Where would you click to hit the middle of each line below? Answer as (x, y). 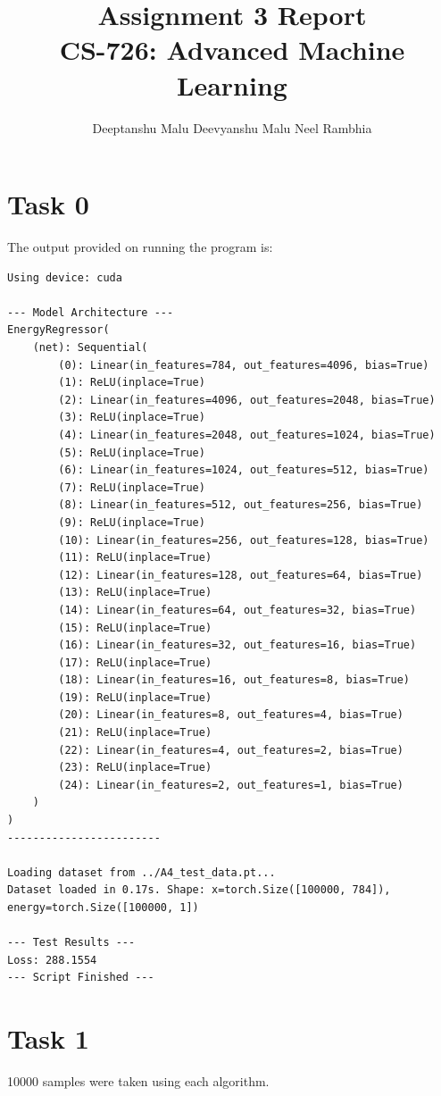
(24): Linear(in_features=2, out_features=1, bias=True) (231, 785)
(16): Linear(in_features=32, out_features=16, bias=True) (237, 645)
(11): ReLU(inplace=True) (135, 558)
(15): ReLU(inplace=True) (135, 627)
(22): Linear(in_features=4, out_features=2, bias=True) (231, 750)
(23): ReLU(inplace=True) (135, 768)
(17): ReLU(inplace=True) (135, 662)
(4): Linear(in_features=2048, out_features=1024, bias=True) (247, 435)
